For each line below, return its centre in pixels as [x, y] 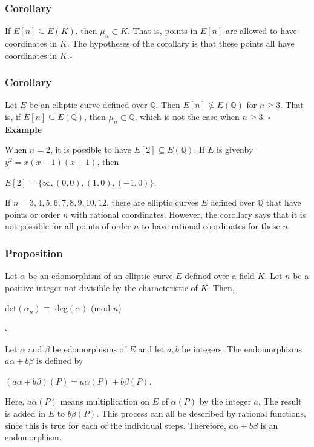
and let [151, 348]
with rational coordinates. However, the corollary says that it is [188, 214]
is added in [25, 413]
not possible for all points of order [68, 226]
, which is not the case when [187, 117]
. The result [280, 401]
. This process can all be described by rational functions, [201, 413]
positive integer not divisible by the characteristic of [101, 287]
